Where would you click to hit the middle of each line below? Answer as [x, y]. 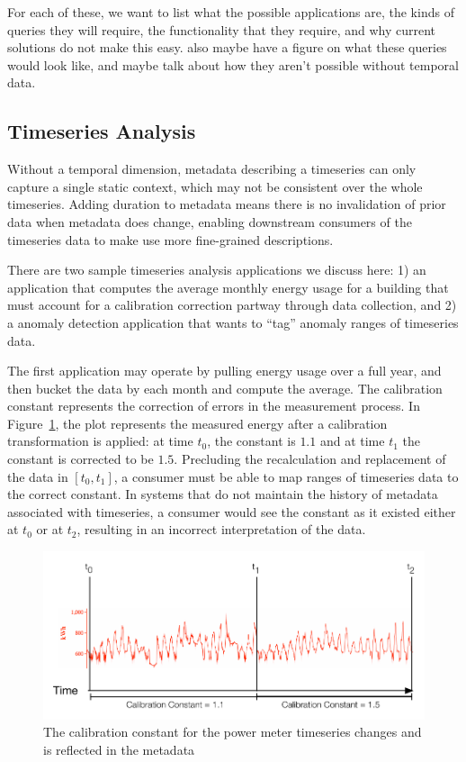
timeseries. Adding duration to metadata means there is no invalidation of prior [227, 204]
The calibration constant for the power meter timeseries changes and [233, 732]
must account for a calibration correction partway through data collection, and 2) [232, 305]
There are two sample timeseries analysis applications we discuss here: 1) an [217, 270]
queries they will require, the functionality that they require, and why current [222, 29]
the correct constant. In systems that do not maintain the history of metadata [223, 494]
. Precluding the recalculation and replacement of [310, 459]
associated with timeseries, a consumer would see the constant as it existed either [232, 511]
